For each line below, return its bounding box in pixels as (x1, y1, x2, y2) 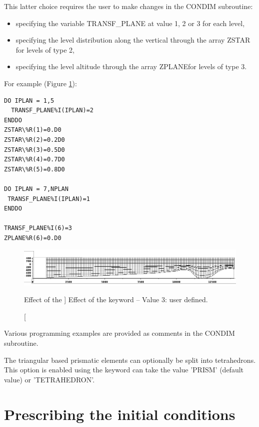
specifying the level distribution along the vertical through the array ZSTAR (15, 35, 250, 45)
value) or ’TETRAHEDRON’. (4, 374, 95, 384)
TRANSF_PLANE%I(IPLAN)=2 (11, 107, 93, 114)
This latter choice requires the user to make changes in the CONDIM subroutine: (4, 1, 253, 11)
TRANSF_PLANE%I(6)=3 (4, 225, 72, 232)
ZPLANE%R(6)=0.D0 (4, 234, 61, 242)
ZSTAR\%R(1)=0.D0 (4, 126, 61, 134)
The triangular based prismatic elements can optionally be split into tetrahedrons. (4, 354, 256, 365)
